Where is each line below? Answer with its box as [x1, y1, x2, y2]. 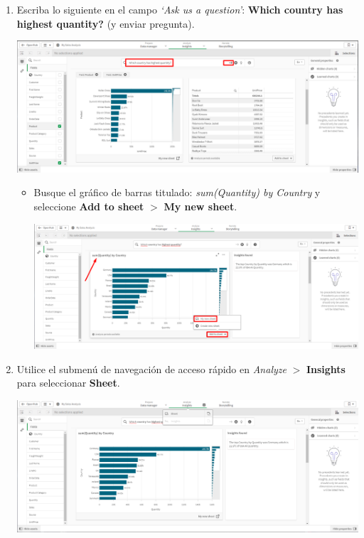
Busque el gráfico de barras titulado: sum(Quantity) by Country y [33, 185, 321, 200]
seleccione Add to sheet [33, 199, 144, 214]
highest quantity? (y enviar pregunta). [16, 16, 195, 31]
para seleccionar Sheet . [16, 375, 120, 390]
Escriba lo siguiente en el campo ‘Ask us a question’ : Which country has [16, 2, 343, 16]
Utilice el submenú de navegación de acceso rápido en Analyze [16, 361, 287, 376]
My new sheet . [164, 199, 237, 214]
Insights [306, 361, 346, 376]
